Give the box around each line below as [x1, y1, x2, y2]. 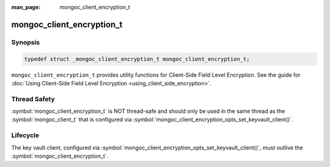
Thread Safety [11, 94, 55, 103]
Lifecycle [11, 131, 40, 140]
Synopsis [11, 38, 40, 46]
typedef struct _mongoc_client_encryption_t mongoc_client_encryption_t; [24, 55, 250, 62]
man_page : [11, 4, 41, 10]
